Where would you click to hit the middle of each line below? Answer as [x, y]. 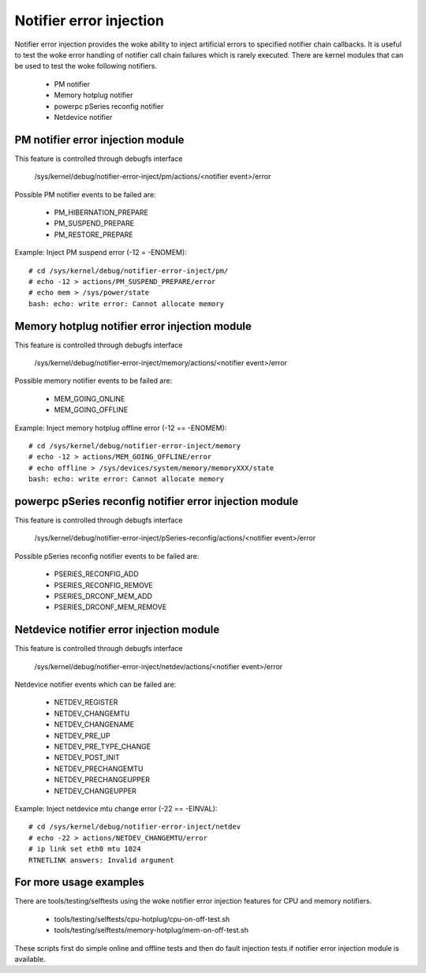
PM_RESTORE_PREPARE [93, 234]
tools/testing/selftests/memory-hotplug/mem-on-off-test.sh [151, 930]
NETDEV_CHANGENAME [94, 724]
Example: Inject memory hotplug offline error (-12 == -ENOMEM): [121, 428]
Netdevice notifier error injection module [117, 630]
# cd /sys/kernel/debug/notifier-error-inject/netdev [135, 827]
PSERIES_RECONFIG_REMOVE [103, 585]
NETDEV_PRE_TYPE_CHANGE [103, 747]
